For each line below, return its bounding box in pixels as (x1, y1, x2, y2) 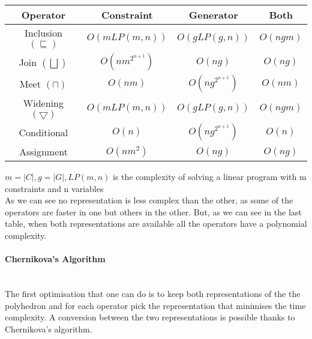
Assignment (19, 145, 68, 158)
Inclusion (25, 26, 62, 40)
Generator (188, 8, 238, 22)
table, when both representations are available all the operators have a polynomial (5, 217, 307, 230)
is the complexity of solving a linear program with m (112, 170, 307, 182)
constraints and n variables (5, 182, 104, 194)
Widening (23, 96, 64, 110)
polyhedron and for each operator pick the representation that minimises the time (5, 299, 306, 311)
